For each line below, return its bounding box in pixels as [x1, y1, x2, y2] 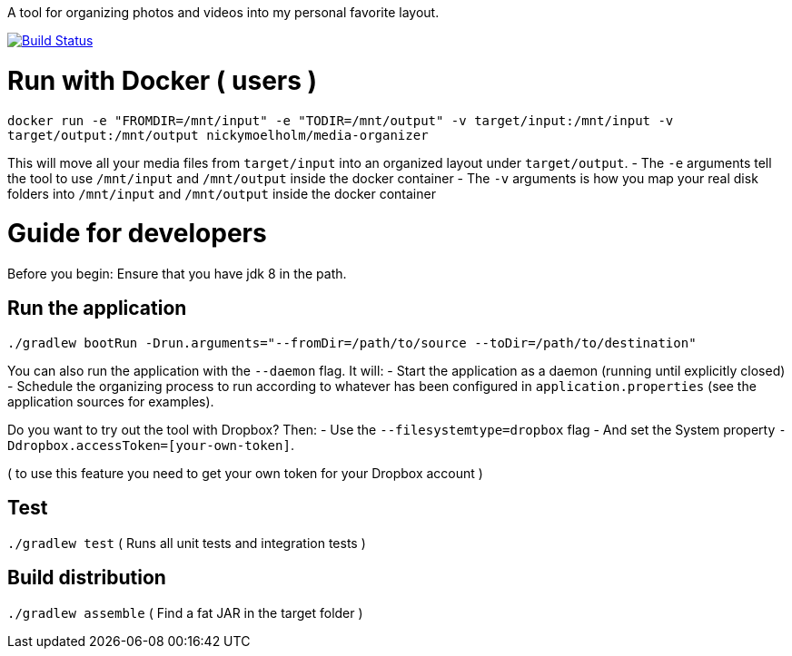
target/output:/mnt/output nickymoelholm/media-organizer [7, 127, 429, 142]
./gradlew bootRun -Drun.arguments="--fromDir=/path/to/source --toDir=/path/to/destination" [7, 335, 697, 350]
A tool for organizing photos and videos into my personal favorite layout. [7, 5, 440, 20]
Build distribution [7, 566, 166, 590]
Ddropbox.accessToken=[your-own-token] [7, 437, 291, 453]
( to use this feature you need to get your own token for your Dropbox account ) [7, 465, 483, 481]
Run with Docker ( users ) [7, 64, 318, 96]
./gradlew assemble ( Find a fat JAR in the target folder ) [7, 604, 363, 621]
